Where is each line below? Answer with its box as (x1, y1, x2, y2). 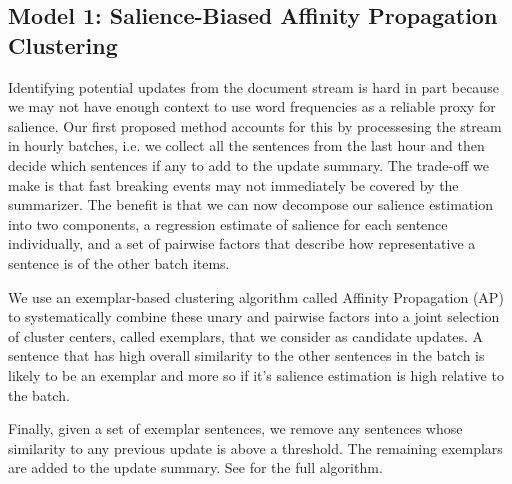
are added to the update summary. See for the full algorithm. (8, 457, 383, 478)
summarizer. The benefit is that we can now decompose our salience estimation (8, 194, 493, 215)
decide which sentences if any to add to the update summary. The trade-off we (8, 154, 489, 175)
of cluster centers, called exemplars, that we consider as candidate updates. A (8, 325, 484, 346)
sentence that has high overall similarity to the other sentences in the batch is (8, 345, 485, 366)
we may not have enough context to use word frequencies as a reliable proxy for (8, 96, 496, 117)
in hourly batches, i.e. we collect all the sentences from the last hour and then (8, 135, 485, 156)
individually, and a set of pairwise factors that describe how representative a (8, 233, 476, 254)
